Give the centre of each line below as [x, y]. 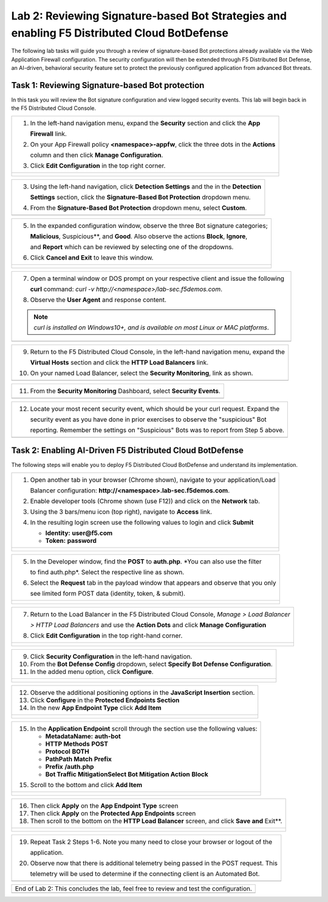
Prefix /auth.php [70, 766]
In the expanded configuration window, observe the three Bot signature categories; [149, 225]
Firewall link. [48, 134]
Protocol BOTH [67, 751]
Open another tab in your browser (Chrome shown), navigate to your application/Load [153, 480]
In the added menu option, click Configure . [92, 672]
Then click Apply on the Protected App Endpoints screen [113, 813]
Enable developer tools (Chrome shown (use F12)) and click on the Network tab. [145, 501]
